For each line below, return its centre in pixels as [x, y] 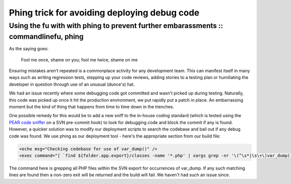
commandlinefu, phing [46, 37]
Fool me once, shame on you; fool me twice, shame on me [79, 60]
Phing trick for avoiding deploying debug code [104, 13]
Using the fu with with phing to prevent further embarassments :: [116, 26]
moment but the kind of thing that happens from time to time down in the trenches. [92, 107]
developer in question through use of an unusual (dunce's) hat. [72, 84]
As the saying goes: [29, 49]
